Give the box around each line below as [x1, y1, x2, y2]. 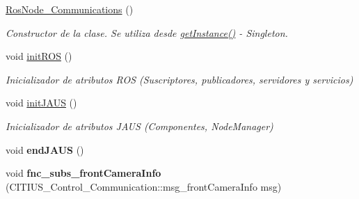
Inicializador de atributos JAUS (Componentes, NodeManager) [6, 118, 273, 133]
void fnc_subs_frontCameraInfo [6, 166, 161, 180]
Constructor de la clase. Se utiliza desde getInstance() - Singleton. [6, 25, 288, 40]
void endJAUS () [6, 142, 84, 157]
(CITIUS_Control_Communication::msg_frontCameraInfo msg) [6, 179, 282, 193]
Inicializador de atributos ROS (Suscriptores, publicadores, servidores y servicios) [6, 72, 353, 86]
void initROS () [6, 49, 72, 63]
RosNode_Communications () [6, 2, 134, 16]
